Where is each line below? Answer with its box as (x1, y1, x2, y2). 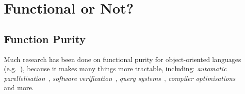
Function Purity (4, 31, 86, 46)
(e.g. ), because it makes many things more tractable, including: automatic (4, 63, 227, 74)
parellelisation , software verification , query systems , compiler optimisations (4, 73, 236, 83)
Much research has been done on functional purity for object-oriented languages (4, 54, 241, 64)
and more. (4, 82, 34, 93)
